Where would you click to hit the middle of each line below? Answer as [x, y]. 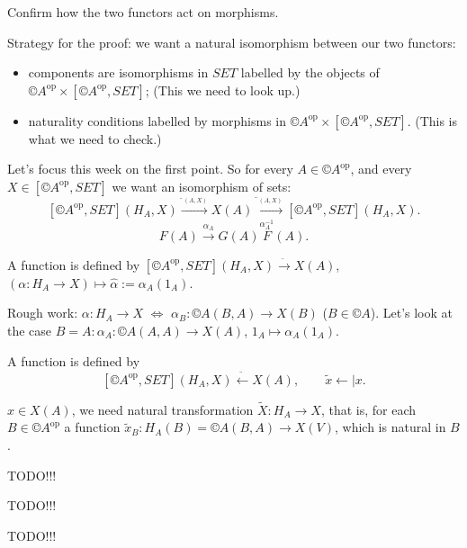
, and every [381, 169]
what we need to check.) [95, 138]
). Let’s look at [412, 313]
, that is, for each [368, 409]
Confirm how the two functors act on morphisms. [143, 12]
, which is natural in [391, 427]
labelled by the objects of [310, 72]
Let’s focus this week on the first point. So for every [150, 169]
